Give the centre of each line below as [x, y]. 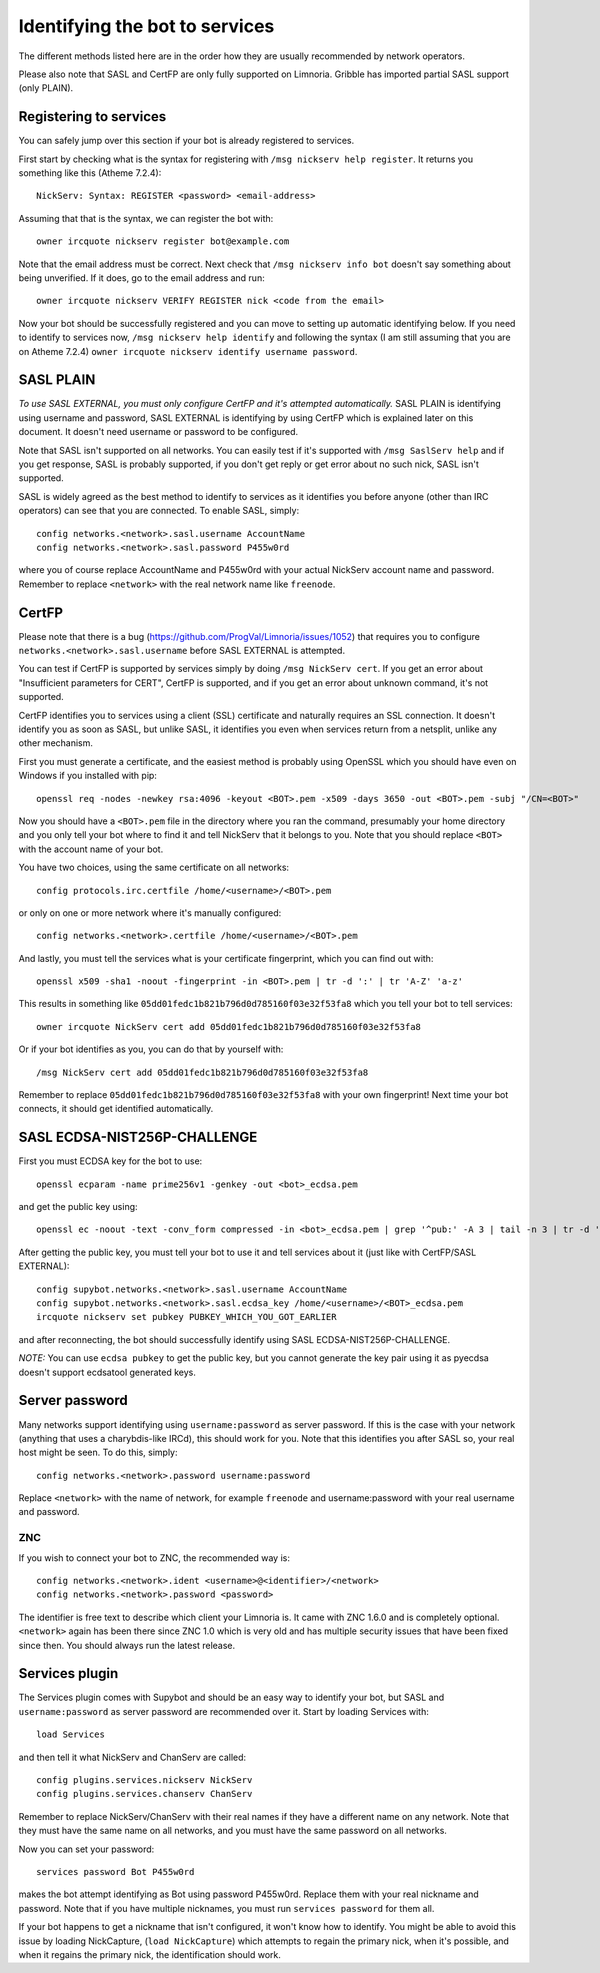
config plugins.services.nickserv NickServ [144, 1780]
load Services [70, 1734]
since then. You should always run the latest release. [127, 1645]
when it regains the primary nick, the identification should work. [150, 1954]
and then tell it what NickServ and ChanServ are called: [132, 1757]
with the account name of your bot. [91, 849]
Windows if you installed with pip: [87, 776]
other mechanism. [56, 743]
